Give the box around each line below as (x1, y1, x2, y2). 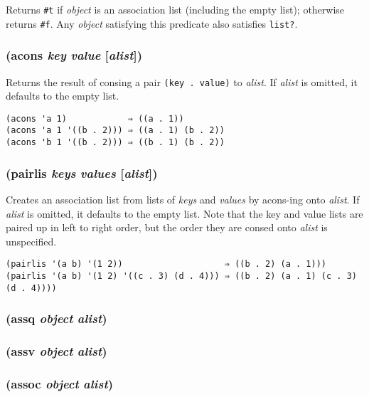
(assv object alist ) (6, 342, 107, 360)
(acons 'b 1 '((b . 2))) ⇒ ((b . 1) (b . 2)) (6, 137, 225, 148)
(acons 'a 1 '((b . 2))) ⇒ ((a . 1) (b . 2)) (6, 125, 225, 136)
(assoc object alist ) (6, 374, 114, 392)
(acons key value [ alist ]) (6, 46, 142, 64)
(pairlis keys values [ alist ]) (6, 164, 158, 181)
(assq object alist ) (6, 309, 107, 327)
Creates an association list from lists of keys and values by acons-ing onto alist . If (6, 191, 360, 206)
